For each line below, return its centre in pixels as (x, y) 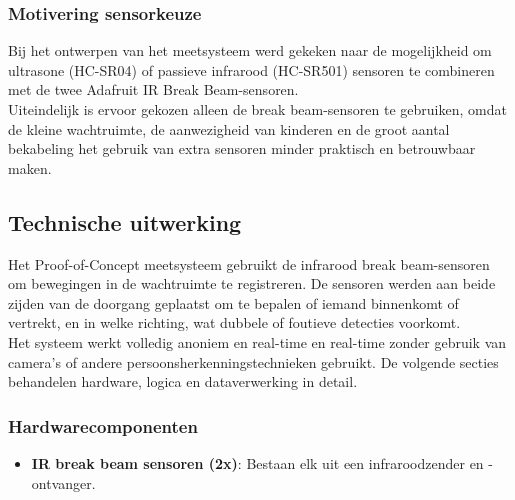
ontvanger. (63, 482)
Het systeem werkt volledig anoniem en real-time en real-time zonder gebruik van (257, 341)
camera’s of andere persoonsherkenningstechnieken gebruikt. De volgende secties (253, 361)
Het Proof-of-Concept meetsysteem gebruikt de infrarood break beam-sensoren (249, 263)
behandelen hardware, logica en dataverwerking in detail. (183, 381)
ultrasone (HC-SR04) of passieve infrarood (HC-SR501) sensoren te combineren (251, 69)
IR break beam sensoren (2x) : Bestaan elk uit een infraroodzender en (257, 462)
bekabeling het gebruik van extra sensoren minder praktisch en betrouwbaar (242, 148)
